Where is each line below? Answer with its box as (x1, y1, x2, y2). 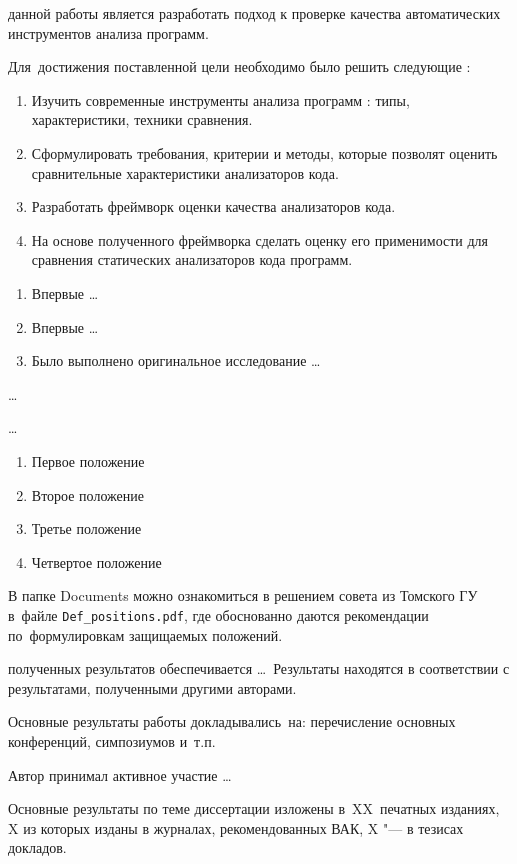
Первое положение (31, 450, 145, 471)
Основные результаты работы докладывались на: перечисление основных (8, 711, 456, 732)
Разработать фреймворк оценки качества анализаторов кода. (31, 196, 396, 217)
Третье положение (31, 518, 142, 539)
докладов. (8, 837, 67, 858)
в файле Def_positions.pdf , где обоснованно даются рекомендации (8, 604, 429, 625)
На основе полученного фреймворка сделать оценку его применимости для (31, 229, 489, 250)
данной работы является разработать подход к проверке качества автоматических (8, 3, 501, 23)
